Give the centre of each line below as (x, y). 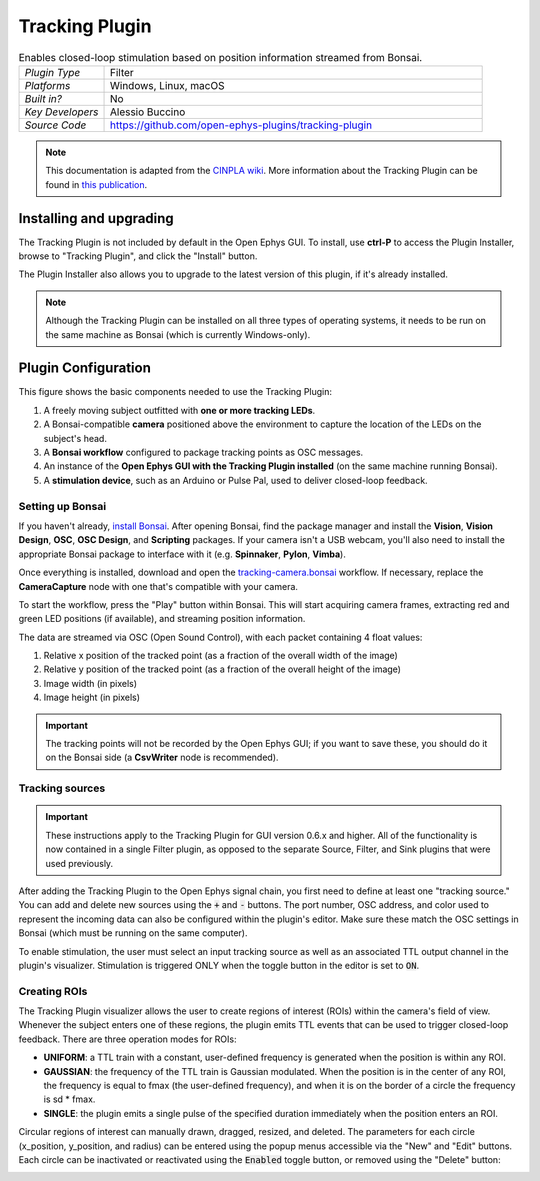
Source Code (55, 125)
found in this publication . (96, 184)
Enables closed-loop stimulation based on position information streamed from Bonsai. (220, 57)
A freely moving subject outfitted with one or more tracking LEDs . (179, 410)
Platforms (47, 85)
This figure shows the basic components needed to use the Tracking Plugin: (175, 392)
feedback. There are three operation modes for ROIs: (127, 1039)
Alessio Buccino (147, 112)
